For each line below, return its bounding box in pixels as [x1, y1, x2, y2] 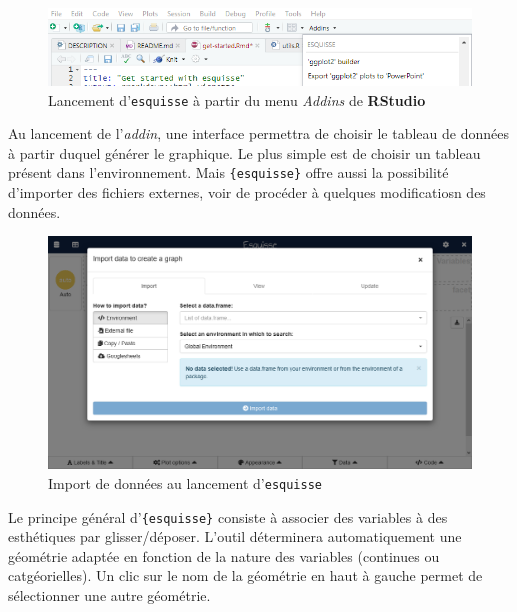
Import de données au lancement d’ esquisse [48, 472, 323, 493]
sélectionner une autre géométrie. [8, 585, 211, 606]
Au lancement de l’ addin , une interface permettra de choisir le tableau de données [8, 123, 509, 144]
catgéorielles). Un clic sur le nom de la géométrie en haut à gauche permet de [8, 565, 483, 586]
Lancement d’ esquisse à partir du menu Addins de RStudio [48, 89, 426, 110]
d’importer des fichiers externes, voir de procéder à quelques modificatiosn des [8, 182, 486, 203]
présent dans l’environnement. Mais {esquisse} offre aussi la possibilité [8, 162, 449, 183]
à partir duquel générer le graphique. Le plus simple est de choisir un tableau [8, 142, 481, 163]
